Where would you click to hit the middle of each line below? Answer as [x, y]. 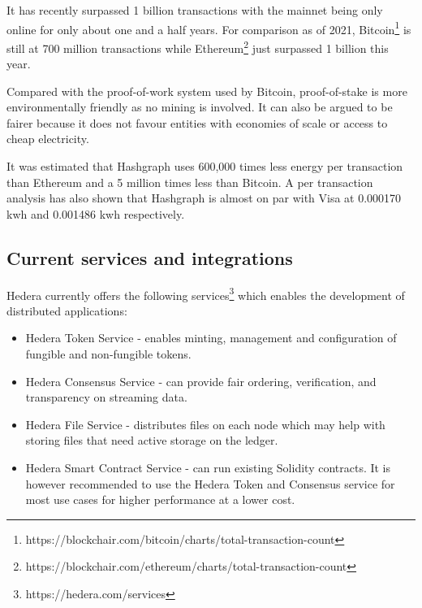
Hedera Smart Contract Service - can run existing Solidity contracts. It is [208, 468]
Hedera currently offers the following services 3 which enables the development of [206, 293]
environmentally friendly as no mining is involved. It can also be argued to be [200, 107]
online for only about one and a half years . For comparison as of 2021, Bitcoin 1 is [209, 28]
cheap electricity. [48, 139]
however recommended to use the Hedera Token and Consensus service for [210, 483]
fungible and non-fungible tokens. [108, 354]
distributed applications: [67, 310]
